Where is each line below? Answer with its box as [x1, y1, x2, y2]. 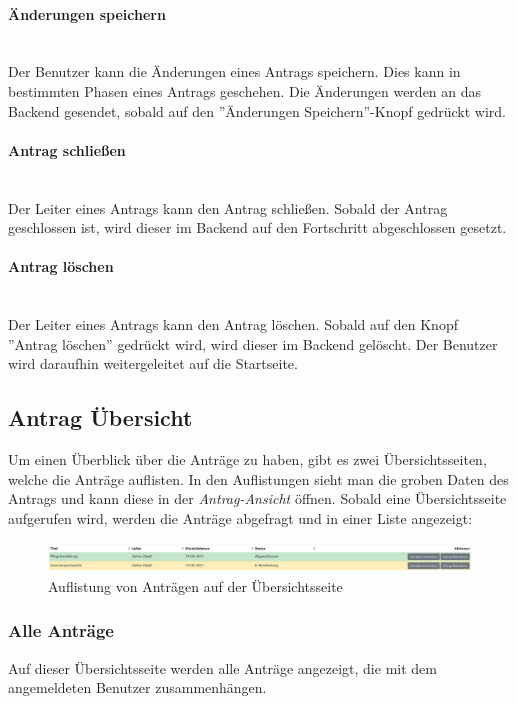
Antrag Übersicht [8, 402, 193, 433]
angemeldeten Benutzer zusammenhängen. [8, 677, 267, 698]
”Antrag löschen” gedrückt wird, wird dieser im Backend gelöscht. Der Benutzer [8, 333, 498, 354]
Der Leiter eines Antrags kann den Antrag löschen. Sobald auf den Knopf [8, 314, 458, 335]
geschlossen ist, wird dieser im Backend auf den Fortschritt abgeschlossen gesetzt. [8, 217, 507, 238]
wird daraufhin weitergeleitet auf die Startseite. [8, 353, 298, 374]
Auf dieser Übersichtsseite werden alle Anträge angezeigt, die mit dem [8, 657, 437, 678]
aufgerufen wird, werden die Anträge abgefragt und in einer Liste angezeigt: [8, 507, 473, 528]
